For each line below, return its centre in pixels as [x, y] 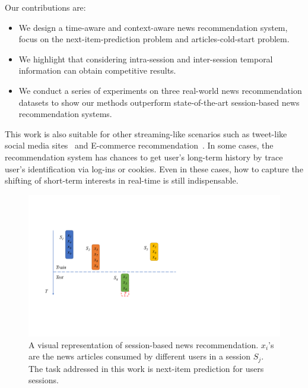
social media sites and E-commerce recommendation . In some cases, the [139, 145]
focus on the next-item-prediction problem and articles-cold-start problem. [154, 39]
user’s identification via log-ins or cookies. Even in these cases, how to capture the [154, 168]
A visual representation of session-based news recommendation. [144, 344]
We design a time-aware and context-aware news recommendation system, [153, 27]
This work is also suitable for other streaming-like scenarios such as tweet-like [146, 133]
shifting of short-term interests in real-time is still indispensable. [122, 180]
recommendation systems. [65, 114]
